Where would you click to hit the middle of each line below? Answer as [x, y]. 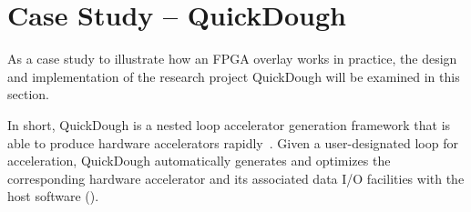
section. [28, 94]
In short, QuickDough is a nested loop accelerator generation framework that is [229, 124]
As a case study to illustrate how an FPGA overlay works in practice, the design [232, 59]
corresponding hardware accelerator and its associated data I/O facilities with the [236, 178]
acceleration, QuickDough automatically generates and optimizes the [199, 161]
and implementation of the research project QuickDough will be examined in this [234, 76]
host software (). [53, 196]
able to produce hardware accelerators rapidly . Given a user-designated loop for [233, 142]
